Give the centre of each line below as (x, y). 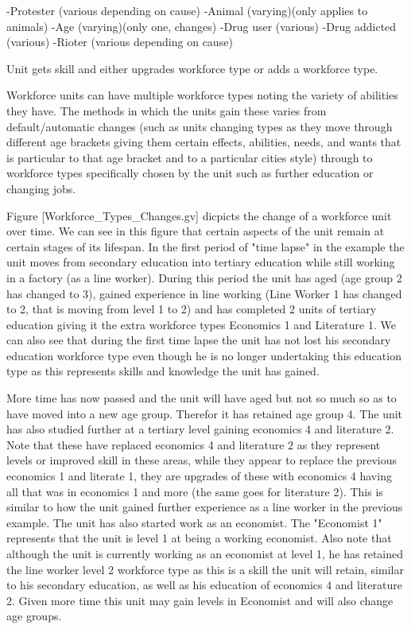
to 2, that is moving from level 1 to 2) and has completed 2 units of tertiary (192, 309)
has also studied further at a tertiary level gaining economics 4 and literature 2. (200, 429)
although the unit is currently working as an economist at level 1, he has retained (205, 553)
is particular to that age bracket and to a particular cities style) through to (190, 157)
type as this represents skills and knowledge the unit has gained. (163, 371)
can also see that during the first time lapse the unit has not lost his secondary (199, 340)
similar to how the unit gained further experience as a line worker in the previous (205, 507)
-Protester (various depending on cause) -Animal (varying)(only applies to (187, 10)
